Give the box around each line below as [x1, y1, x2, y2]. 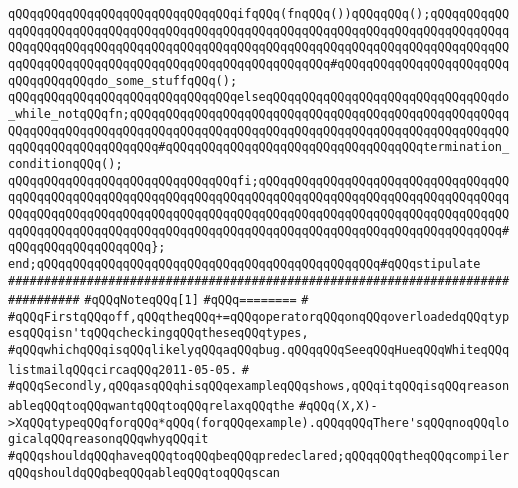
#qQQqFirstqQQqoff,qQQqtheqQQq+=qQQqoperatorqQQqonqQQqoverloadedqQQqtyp [8, 309, 510, 324]
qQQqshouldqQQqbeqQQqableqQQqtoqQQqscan [8, 465, 281, 480]
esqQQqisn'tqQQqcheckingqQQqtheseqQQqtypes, [8, 326, 309, 341]
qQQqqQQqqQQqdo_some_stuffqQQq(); [8, 73, 238, 88]
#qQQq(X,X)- [299, 399, 378, 414]
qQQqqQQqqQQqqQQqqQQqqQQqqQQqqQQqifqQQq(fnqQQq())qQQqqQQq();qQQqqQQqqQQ [8, 7, 510, 21]
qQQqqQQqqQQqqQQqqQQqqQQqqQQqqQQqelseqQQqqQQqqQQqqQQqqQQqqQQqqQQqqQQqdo [8, 90, 510, 105]
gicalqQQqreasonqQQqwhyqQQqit [8, 432, 209, 447]
